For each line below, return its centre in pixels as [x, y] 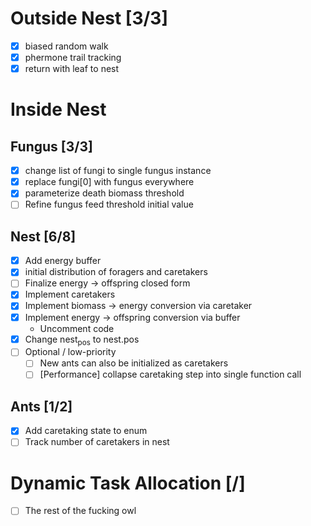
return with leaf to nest [72, 69]
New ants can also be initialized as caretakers [134, 363]
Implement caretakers [70, 294]
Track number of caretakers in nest [97, 442]
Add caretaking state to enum [86, 431]
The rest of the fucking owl [80, 511]
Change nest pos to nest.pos [82, 340]
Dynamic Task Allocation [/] [128, 483]
